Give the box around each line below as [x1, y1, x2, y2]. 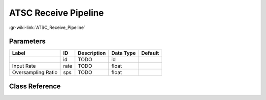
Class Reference [9, 82, 61, 90]
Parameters [9, 37, 46, 46]
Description [78, 50, 106, 56]
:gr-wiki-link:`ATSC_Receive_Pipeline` [9, 25, 86, 30]
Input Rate [12, 63, 36, 70]
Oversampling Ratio [12, 69, 58, 76]
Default [141, 50, 160, 56]
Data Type [111, 50, 136, 56]
